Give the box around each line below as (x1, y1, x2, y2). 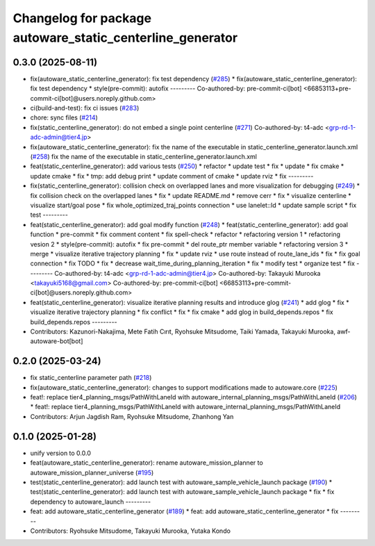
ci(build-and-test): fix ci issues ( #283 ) (30, 104, 140, 113)
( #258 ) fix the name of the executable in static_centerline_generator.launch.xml (30, 152, 257, 160)
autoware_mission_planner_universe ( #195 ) (30, 468, 154, 477)
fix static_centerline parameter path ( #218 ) (30, 374, 152, 382)
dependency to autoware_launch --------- (30, 497, 151, 506)
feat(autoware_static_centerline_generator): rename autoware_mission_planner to (30, 458, 263, 467)
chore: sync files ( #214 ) (30, 113, 99, 122)
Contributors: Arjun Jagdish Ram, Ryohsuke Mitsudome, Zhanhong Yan (30, 412, 234, 420)
